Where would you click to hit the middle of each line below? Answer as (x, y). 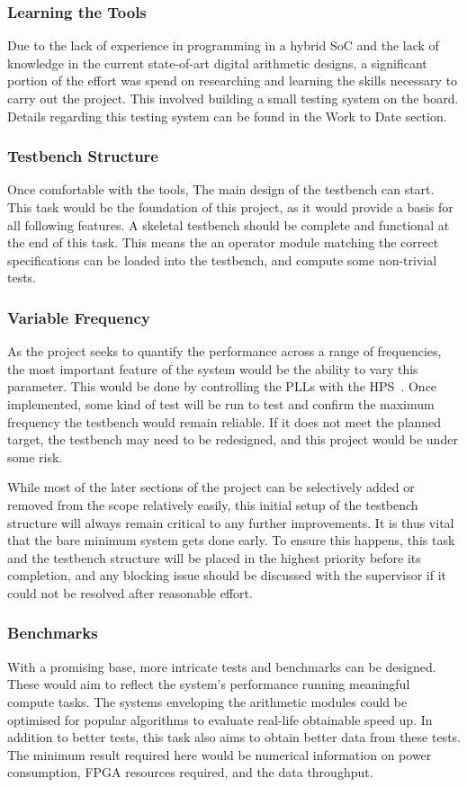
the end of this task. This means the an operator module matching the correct (223, 242)
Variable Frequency (79, 317)
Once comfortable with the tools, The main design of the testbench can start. (221, 189)
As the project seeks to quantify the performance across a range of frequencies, (225, 351)
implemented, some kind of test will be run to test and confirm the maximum (221, 403)
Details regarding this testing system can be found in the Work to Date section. (227, 116)
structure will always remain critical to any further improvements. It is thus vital (231, 522)
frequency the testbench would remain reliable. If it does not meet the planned (225, 421)
